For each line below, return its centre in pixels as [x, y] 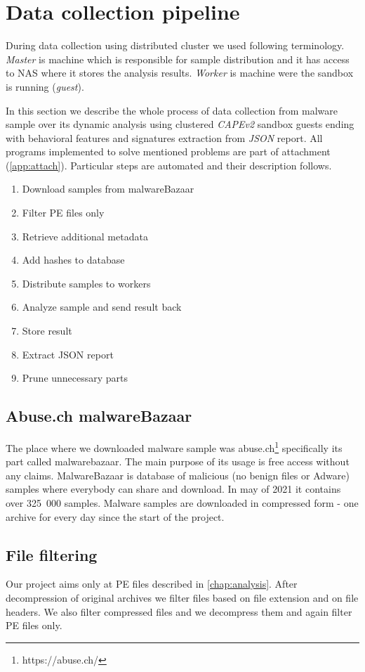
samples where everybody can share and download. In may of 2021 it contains [173, 489]
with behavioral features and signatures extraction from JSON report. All [164, 137]
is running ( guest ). [45, 86]
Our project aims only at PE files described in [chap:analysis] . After [152, 584]
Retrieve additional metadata [85, 236]
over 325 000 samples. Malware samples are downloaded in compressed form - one [182, 503]
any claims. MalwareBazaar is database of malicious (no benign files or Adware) [178, 475]
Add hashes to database [73, 260]
